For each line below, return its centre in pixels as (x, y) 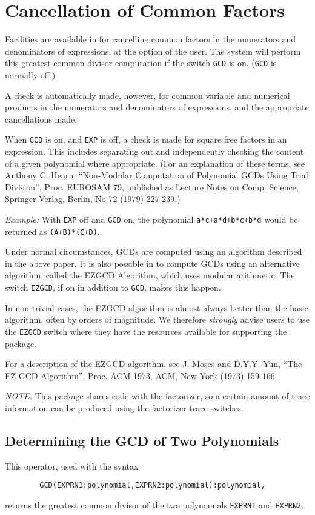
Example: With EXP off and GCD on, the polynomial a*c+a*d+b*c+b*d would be (151, 219)
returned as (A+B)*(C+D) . (52, 231)
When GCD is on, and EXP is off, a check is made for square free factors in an (146, 139)
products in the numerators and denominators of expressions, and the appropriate (157, 107)
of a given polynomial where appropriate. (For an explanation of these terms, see (155, 163)
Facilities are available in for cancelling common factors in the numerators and (151, 39)
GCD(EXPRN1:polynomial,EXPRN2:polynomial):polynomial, (152, 486)
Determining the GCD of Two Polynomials (142, 440)
